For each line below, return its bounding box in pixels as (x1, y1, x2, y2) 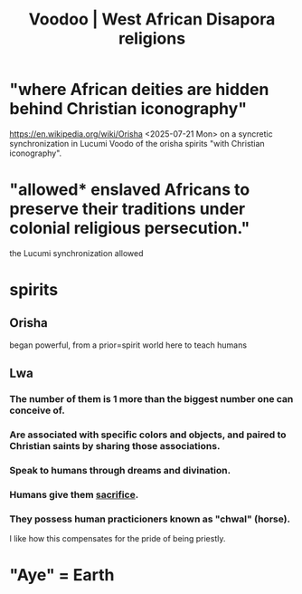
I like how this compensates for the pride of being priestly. (9, 533, 226, 544)
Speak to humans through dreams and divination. (9, 465, 231, 477)
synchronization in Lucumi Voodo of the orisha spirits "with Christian (9, 138, 265, 148)
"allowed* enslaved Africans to (9, 179, 250, 200)
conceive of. (9, 404, 65, 417)
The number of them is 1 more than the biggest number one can (9, 393, 294, 406)
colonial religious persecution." (9, 218, 250, 239)
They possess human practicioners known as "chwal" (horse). (9, 513, 291, 525)
